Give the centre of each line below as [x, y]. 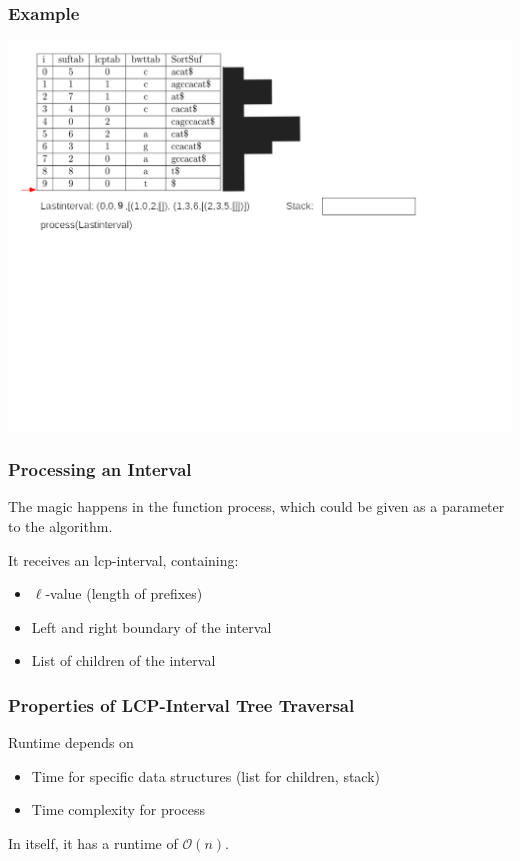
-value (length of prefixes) [124, 593]
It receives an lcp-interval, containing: [123, 559]
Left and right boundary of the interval [151, 626]
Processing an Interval [100, 469]
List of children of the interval [123, 660]
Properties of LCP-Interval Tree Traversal [181, 704]
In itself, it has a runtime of [93, 842]
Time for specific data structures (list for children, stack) [206, 775]
